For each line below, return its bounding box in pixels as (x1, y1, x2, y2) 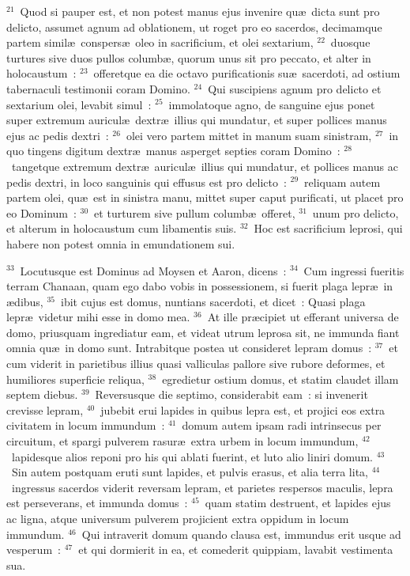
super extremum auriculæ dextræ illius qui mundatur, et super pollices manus (6, 112, 387, 128)
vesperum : (6, 541, 61, 558)
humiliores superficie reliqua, (6, 370, 145, 387)
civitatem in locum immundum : (6, 417, 165, 434)
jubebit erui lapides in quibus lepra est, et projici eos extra (100, 401, 386, 418)
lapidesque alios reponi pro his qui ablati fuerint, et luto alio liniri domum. (11, 448, 374, 464)
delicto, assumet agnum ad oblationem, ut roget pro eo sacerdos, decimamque (6, 18, 382, 35)
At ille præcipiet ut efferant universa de (207, 309, 399, 325)
